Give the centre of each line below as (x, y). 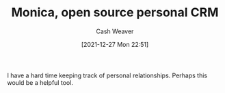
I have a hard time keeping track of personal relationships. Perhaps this (107, 75)
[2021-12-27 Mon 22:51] (115, 44)
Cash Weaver (115, 31)
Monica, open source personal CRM (115, 13)
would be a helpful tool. (40, 82)
